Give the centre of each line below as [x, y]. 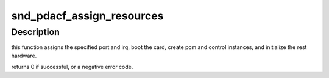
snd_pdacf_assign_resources [87, 16]
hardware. [24, 56]
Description [36, 32]
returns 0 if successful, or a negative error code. [72, 67]
